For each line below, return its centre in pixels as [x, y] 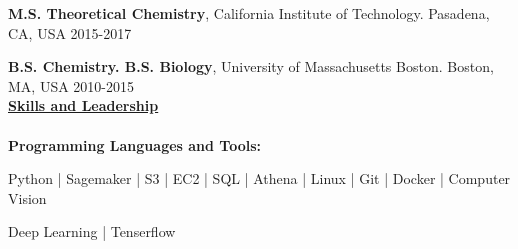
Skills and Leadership [83, 105]
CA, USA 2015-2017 [70, 32]
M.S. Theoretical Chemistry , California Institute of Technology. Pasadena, [249, 13]
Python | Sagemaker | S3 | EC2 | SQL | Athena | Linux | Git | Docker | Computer [259, 178]
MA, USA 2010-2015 [71, 85]
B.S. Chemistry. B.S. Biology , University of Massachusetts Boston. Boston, [251, 66]
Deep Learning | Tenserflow [92, 231]
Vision [27, 197]
